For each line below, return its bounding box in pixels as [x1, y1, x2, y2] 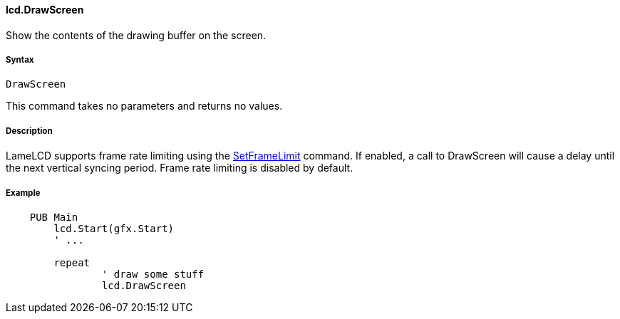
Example [6, 187, 41, 198]
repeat [53, 256, 91, 268]
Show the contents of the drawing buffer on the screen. [6, 28, 267, 41]
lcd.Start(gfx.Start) [53, 222, 175, 234]
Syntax [6, 55, 34, 65]
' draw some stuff [101, 268, 205, 280]
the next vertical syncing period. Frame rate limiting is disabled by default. [6, 162, 353, 174]
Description [6, 125, 53, 136]
